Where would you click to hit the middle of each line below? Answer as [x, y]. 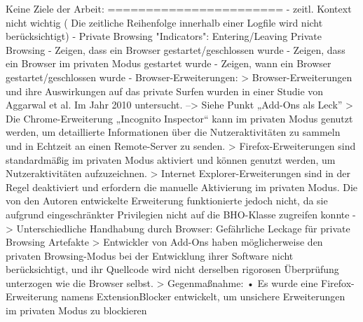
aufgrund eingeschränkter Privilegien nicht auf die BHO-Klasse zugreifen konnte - [181, 214]
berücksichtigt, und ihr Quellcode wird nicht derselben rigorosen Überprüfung [172, 269]
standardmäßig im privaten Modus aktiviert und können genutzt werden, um [171, 159]
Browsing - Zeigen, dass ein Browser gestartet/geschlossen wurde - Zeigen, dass [176, 49]
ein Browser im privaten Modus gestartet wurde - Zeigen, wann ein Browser [169, 63]
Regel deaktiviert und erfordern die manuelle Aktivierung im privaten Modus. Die [182, 187]
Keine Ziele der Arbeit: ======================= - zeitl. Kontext [179, 8]
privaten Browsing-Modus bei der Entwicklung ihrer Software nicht [150, 255]
